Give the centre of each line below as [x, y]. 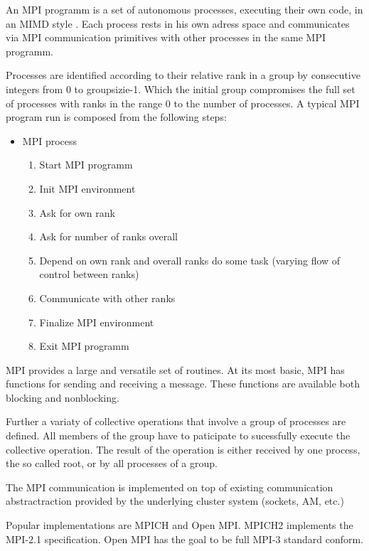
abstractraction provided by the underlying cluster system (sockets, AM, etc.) [175, 501]
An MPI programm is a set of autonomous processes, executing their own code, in [184, 9]
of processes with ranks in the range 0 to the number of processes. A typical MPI [183, 103]
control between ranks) [89, 274]
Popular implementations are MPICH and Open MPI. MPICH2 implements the [180, 525]
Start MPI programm [86, 165]
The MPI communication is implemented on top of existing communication [170, 487]
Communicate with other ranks [107, 298]
